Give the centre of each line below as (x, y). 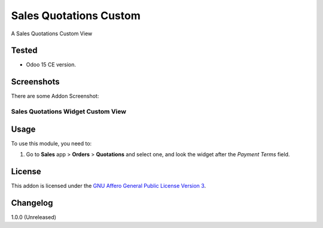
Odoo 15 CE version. (51, 65)
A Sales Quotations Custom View (52, 34)
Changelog (32, 203)
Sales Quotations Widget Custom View (69, 112)
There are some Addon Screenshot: (55, 96)
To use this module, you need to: (51, 143)
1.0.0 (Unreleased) (34, 217)
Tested (24, 51)
